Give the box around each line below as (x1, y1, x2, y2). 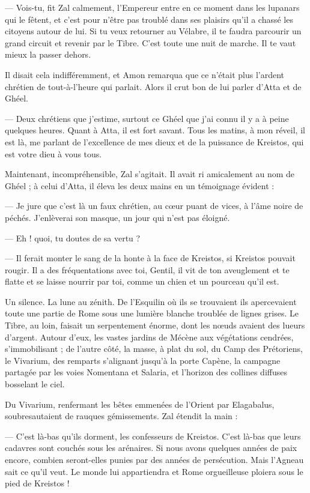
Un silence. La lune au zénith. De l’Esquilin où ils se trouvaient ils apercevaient (5, 295, 297, 307)
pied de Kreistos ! (5, 477, 70, 489)
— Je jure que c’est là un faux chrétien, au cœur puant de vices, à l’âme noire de (5, 199, 303, 212)
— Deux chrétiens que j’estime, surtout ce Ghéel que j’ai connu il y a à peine (5, 112, 289, 124)
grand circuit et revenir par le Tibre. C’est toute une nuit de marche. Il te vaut (5, 36, 296, 49)
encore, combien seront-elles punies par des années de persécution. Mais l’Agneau (5, 453, 304, 465)
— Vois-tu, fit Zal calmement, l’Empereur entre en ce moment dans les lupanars (5, 1, 300, 13)
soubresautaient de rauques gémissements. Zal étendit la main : (5, 410, 238, 422)
